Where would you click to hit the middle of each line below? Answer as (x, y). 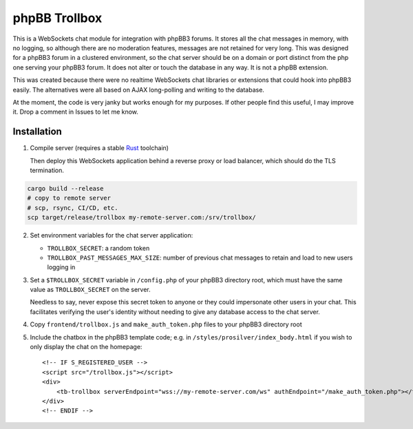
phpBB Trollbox (57, 18)
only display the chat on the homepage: (86, 347)
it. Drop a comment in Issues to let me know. (76, 112)
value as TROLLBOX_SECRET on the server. (90, 290)
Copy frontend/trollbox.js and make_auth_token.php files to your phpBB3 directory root (166, 324)
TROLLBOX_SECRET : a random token (98, 248)
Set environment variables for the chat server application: (112, 236)
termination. (47, 170)
